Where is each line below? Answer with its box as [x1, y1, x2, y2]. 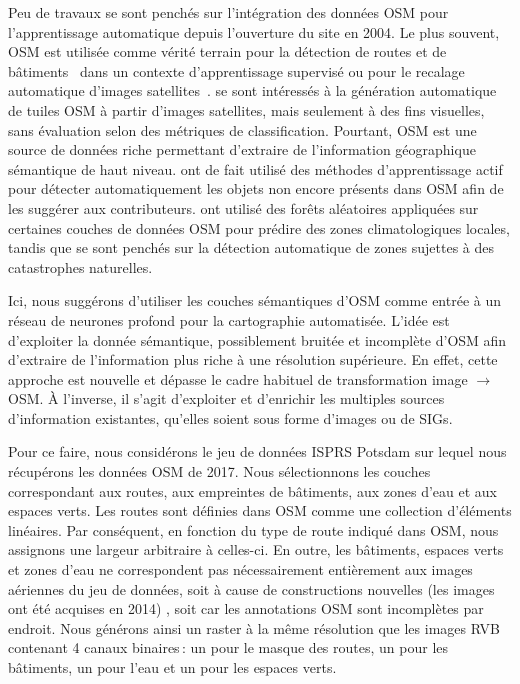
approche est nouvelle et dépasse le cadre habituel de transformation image [8, 368, 468, 389]
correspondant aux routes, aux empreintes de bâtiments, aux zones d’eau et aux [8, 480, 497, 501]
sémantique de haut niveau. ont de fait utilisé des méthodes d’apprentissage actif [8, 158, 503, 179]
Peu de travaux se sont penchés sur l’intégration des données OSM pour [8, 2, 449, 22]
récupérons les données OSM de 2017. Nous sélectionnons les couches [8, 461, 431, 482]
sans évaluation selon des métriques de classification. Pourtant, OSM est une [8, 119, 477, 140]
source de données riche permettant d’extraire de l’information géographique [8, 139, 476, 160]
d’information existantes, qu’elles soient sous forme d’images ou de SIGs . [8, 407, 453, 428]
